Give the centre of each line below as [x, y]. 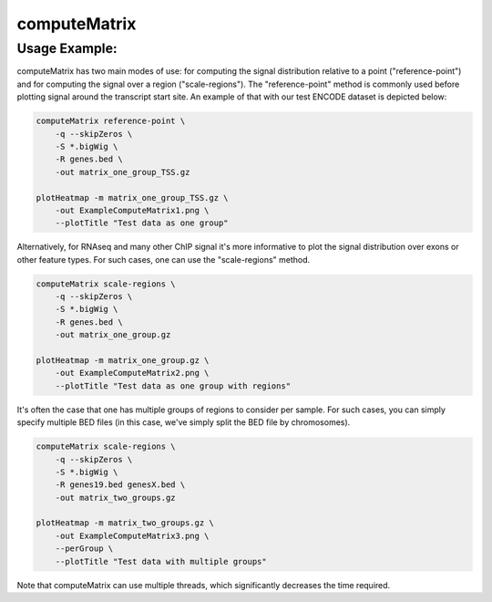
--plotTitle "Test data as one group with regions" [173, 386]
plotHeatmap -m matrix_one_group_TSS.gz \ [132, 197]
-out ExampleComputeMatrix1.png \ [132, 210]
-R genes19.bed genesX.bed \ [120, 485]
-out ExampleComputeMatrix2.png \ [132, 373]
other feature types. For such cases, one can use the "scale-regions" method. [164, 259]
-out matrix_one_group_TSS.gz [123, 172]
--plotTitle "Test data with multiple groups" [161, 561]
